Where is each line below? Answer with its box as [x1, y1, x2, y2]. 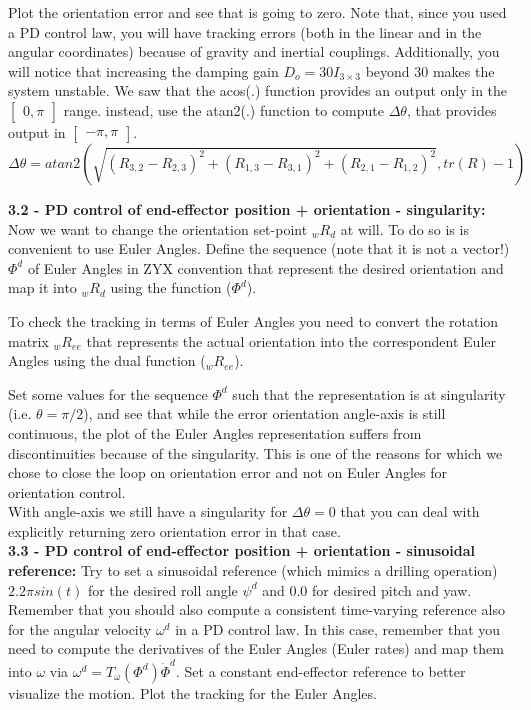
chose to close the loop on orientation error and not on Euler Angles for [8, 462, 447, 483]
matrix [8, 330, 49, 351]
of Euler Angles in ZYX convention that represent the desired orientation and [27, 257, 504, 278]
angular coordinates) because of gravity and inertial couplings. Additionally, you [8, 41, 500, 62]
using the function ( [110, 277, 232, 298]
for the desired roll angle [87, 579, 238, 600]
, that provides [406, 99, 497, 120]
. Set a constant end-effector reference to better [176, 660, 466, 681]
